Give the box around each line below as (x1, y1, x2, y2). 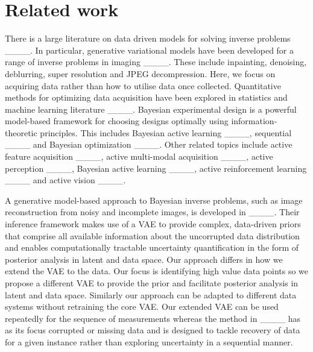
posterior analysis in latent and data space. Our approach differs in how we (5, 253, 283, 265)
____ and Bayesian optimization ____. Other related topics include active (5, 138, 292, 151)
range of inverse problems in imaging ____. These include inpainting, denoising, (5, 55, 307, 68)
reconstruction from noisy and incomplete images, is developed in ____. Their (5, 206, 300, 218)
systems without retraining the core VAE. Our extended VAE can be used (5, 300, 279, 313)
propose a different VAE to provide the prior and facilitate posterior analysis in (5, 277, 299, 289)
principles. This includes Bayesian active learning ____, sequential (40, 126, 292, 139)
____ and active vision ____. (5, 174, 126, 186)
